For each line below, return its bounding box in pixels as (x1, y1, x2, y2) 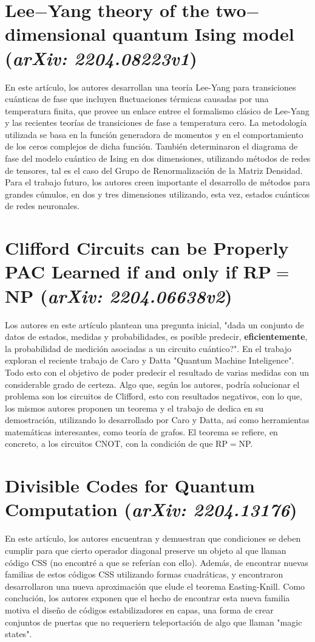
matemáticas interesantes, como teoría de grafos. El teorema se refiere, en (5, 425, 278, 438)
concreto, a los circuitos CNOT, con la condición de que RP (5, 437, 228, 450)
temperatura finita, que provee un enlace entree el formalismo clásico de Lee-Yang (5, 104, 310, 117)
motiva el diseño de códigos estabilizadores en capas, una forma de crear (5, 603, 274, 616)
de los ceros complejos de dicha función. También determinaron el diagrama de (5, 140, 298, 153)
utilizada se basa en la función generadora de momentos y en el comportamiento (5, 128, 303, 140)
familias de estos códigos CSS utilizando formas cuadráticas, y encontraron (5, 568, 283, 581)
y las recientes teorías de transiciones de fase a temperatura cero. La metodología (5, 116, 307, 129)
